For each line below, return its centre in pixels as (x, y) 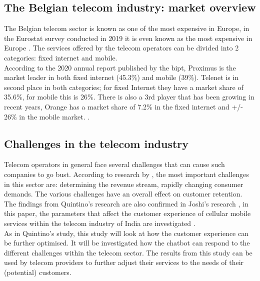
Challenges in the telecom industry (96, 143)
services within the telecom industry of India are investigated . (100, 223)
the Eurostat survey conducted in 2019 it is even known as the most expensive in (128, 38)
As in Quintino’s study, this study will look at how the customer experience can (126, 233)
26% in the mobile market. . (47, 116)
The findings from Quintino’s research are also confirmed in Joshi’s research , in (126, 203)
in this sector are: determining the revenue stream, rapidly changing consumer (124, 184)
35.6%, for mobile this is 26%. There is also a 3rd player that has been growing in (129, 97)
